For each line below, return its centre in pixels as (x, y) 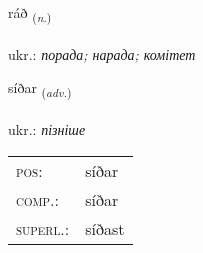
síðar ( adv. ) (40, 89)
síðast (105, 228)
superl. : (43, 228)
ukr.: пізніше (47, 129)
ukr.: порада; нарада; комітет (102, 53)
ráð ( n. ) (30, 13)
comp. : (37, 199)
